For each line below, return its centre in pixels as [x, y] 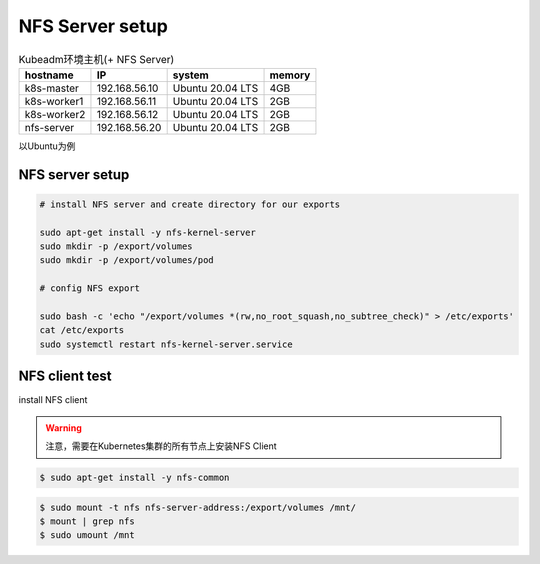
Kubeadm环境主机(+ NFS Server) [96, 59]
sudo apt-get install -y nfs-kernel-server [148, 232]
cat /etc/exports [82, 330]
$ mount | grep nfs [87, 521]
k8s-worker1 [54, 101]
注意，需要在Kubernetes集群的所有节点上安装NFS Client [161, 446]
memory [290, 75]
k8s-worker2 [55, 114]
